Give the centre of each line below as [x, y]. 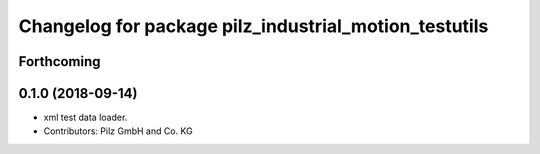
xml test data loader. [85, 117]
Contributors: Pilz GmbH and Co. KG [118, 131]
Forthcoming [59, 61]
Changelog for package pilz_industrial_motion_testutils [253, 26]
